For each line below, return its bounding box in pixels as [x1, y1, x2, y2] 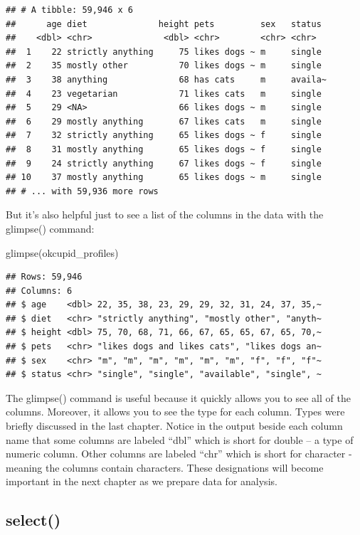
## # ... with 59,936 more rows [6, 186, 159, 196]
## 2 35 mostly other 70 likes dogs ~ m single [6, 60, 322, 71]
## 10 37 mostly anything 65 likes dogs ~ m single [6, 172, 322, 183]
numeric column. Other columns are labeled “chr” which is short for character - [6, 446, 352, 461]
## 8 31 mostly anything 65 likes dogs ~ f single [6, 144, 322, 154]
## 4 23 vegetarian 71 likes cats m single [6, 88, 322, 99]
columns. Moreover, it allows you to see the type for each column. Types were [6, 404, 345, 419]
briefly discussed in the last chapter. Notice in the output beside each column [6, 418, 343, 433]
